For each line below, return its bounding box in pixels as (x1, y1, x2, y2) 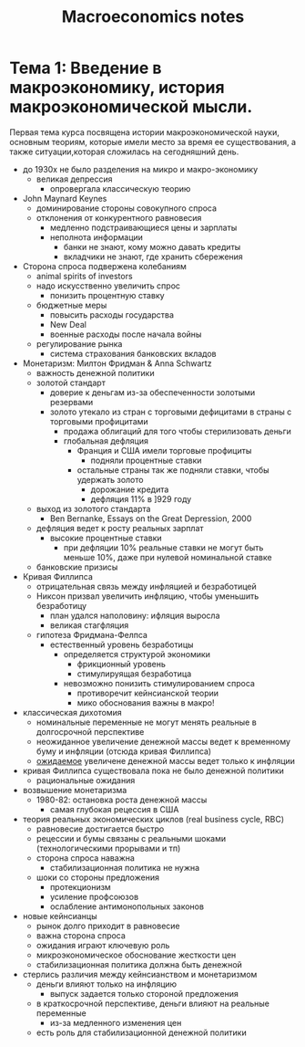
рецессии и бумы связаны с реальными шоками (36, 832, 226, 843)
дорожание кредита (90, 484, 169, 495)
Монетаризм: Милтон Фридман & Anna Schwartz (22, 358, 212, 369)
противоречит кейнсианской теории (76, 687, 219, 698)
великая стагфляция (49, 619, 129, 631)
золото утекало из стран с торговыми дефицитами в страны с (49, 406, 292, 417)
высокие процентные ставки (49, 532, 162, 543)
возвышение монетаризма (22, 784, 127, 795)
